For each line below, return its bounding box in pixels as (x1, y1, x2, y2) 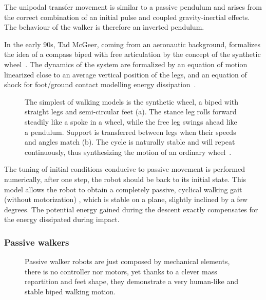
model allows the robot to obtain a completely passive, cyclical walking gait (4, 184, 242, 194)
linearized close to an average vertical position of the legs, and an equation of (4, 69, 247, 79)
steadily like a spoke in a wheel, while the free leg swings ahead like (25, 116, 237, 127)
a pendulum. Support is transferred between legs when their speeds (25, 126, 236, 137)
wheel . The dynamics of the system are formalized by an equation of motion (4, 58, 248, 69)
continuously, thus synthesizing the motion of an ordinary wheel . (25, 146, 232, 157)
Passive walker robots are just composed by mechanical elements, (25, 256, 230, 267)
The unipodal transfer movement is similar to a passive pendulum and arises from (4, 2, 262, 12)
